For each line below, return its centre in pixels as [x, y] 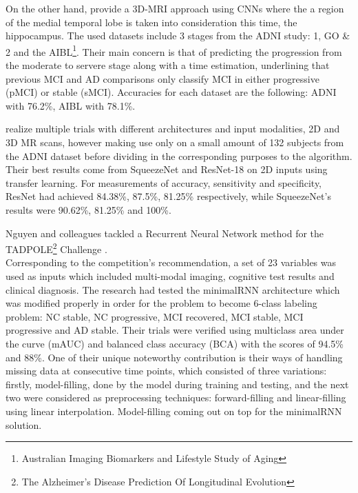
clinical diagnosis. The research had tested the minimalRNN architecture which [173, 289]
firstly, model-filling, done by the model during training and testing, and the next [177, 384]
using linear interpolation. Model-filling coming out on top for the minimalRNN [174, 411]
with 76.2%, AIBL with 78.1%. [71, 105]
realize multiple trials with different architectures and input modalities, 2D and [173, 129]
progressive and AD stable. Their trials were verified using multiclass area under [175, 330]
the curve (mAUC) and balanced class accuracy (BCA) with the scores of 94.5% [175, 343]
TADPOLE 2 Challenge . [56, 248]
